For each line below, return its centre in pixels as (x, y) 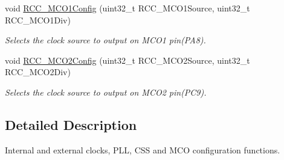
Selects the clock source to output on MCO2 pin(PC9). (106, 92)
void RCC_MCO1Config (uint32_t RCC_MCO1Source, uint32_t (127, 8)
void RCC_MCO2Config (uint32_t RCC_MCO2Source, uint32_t (127, 60)
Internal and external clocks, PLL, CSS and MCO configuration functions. (143, 149)
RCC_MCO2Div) (38, 72)
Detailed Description (71, 124)
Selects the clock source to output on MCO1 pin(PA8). (105, 40)
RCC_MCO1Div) (38, 20)
